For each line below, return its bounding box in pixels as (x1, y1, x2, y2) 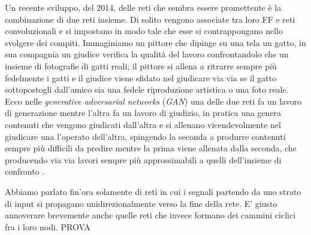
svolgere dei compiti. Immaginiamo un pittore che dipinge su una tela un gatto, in (5, 36, 306, 48)
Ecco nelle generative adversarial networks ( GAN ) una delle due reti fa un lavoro (5, 94, 302, 107)
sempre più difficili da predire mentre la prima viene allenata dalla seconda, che (5, 142, 297, 154)
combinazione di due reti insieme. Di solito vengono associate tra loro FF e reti (5, 13, 295, 25)
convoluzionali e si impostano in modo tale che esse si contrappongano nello (5, 25, 283, 37)
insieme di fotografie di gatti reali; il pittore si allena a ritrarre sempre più (5, 59, 277, 72)
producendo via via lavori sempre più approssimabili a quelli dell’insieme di (5, 153, 282, 166)
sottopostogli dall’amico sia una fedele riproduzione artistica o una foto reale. (5, 83, 289, 96)
